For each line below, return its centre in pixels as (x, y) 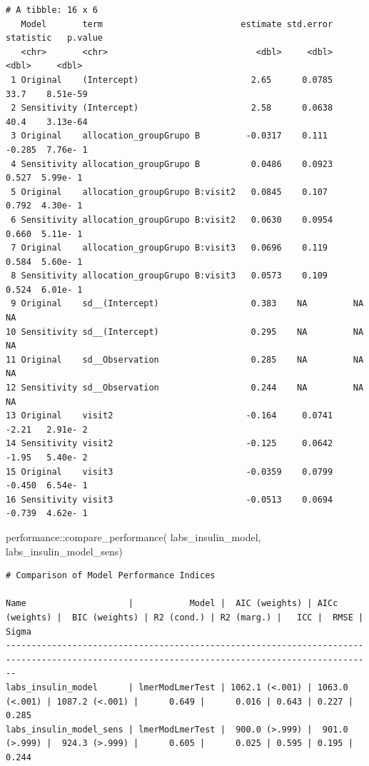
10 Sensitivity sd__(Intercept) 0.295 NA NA (185, 332)
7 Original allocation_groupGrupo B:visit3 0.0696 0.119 (170, 248)
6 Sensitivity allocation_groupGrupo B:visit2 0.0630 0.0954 (172, 220)
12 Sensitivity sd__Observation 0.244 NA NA (185, 388)
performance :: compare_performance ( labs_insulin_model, (133, 536)
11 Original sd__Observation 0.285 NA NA (185, 359)
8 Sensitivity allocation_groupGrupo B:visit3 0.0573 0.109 (170, 276)
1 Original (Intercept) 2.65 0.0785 (172, 80)
